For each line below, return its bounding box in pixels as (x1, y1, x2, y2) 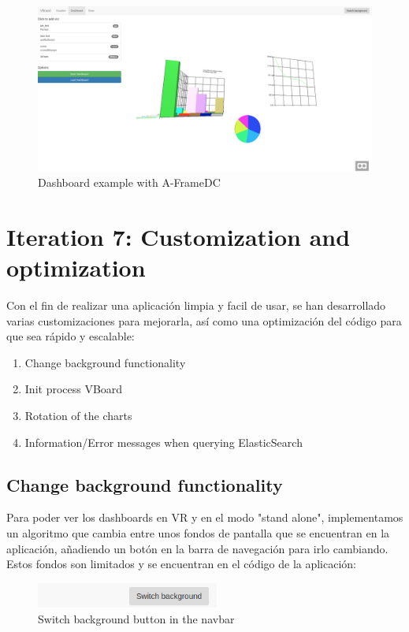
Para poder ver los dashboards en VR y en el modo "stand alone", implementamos (6, 509, 403, 526)
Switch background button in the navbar (38, 610, 235, 626)
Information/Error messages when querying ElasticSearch (24, 433, 303, 450)
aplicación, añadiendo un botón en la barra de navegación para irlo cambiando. (6, 540, 389, 556)
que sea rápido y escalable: (6, 328, 135, 344)
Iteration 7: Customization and (6, 220, 351, 252)
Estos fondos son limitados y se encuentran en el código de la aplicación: (6, 556, 357, 572)
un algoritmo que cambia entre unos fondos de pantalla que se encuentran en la (6, 524, 390, 541)
